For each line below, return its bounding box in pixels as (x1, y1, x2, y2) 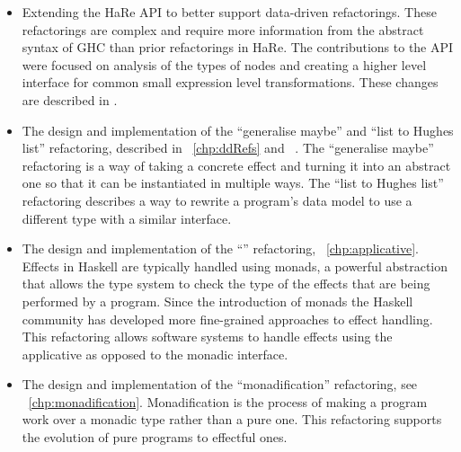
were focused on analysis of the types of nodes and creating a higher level (22, 55, 427, 74)
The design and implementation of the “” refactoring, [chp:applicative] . (22, 239, 420, 258)
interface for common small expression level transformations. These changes (22, 73, 439, 92)
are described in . (22, 90, 118, 109)
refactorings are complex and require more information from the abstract (22, 20, 424, 39)
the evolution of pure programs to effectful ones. (22, 428, 288, 447)
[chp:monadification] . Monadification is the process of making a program (28, 392, 428, 411)
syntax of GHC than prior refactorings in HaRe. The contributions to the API (22, 38, 454, 57)
